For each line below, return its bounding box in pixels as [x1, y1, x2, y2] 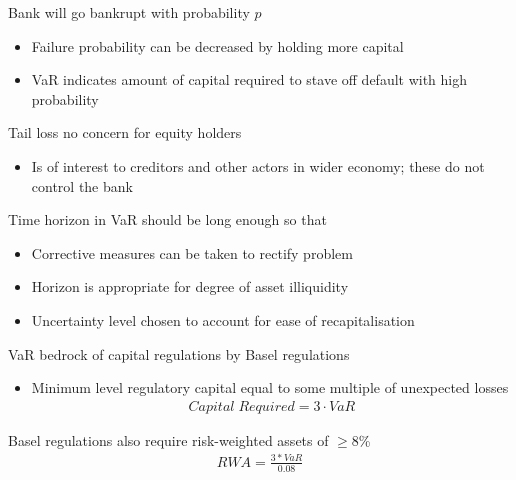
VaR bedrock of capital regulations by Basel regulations [8, 343, 350, 364]
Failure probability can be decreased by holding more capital [31, 35, 404, 56]
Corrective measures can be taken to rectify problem [31, 242, 353, 263]
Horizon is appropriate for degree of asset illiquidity [31, 276, 349, 297]
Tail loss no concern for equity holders [8, 122, 242, 143]
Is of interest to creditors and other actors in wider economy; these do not [31, 155, 485, 176]
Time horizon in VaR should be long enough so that [8, 209, 327, 230]
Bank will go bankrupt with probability [8, 2, 250, 22]
